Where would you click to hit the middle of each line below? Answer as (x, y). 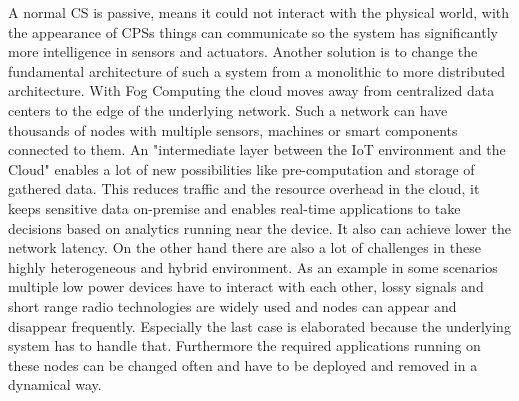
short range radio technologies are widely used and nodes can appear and (232, 305)
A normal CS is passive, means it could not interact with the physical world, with (259, 12)
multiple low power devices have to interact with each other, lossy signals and (246, 286)
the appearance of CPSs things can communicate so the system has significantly (253, 31)
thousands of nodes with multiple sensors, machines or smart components (233, 129)
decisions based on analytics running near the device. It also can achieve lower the (259, 227)
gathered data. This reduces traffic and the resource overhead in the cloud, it (244, 188)
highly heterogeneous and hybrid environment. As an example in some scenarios (253, 266)
